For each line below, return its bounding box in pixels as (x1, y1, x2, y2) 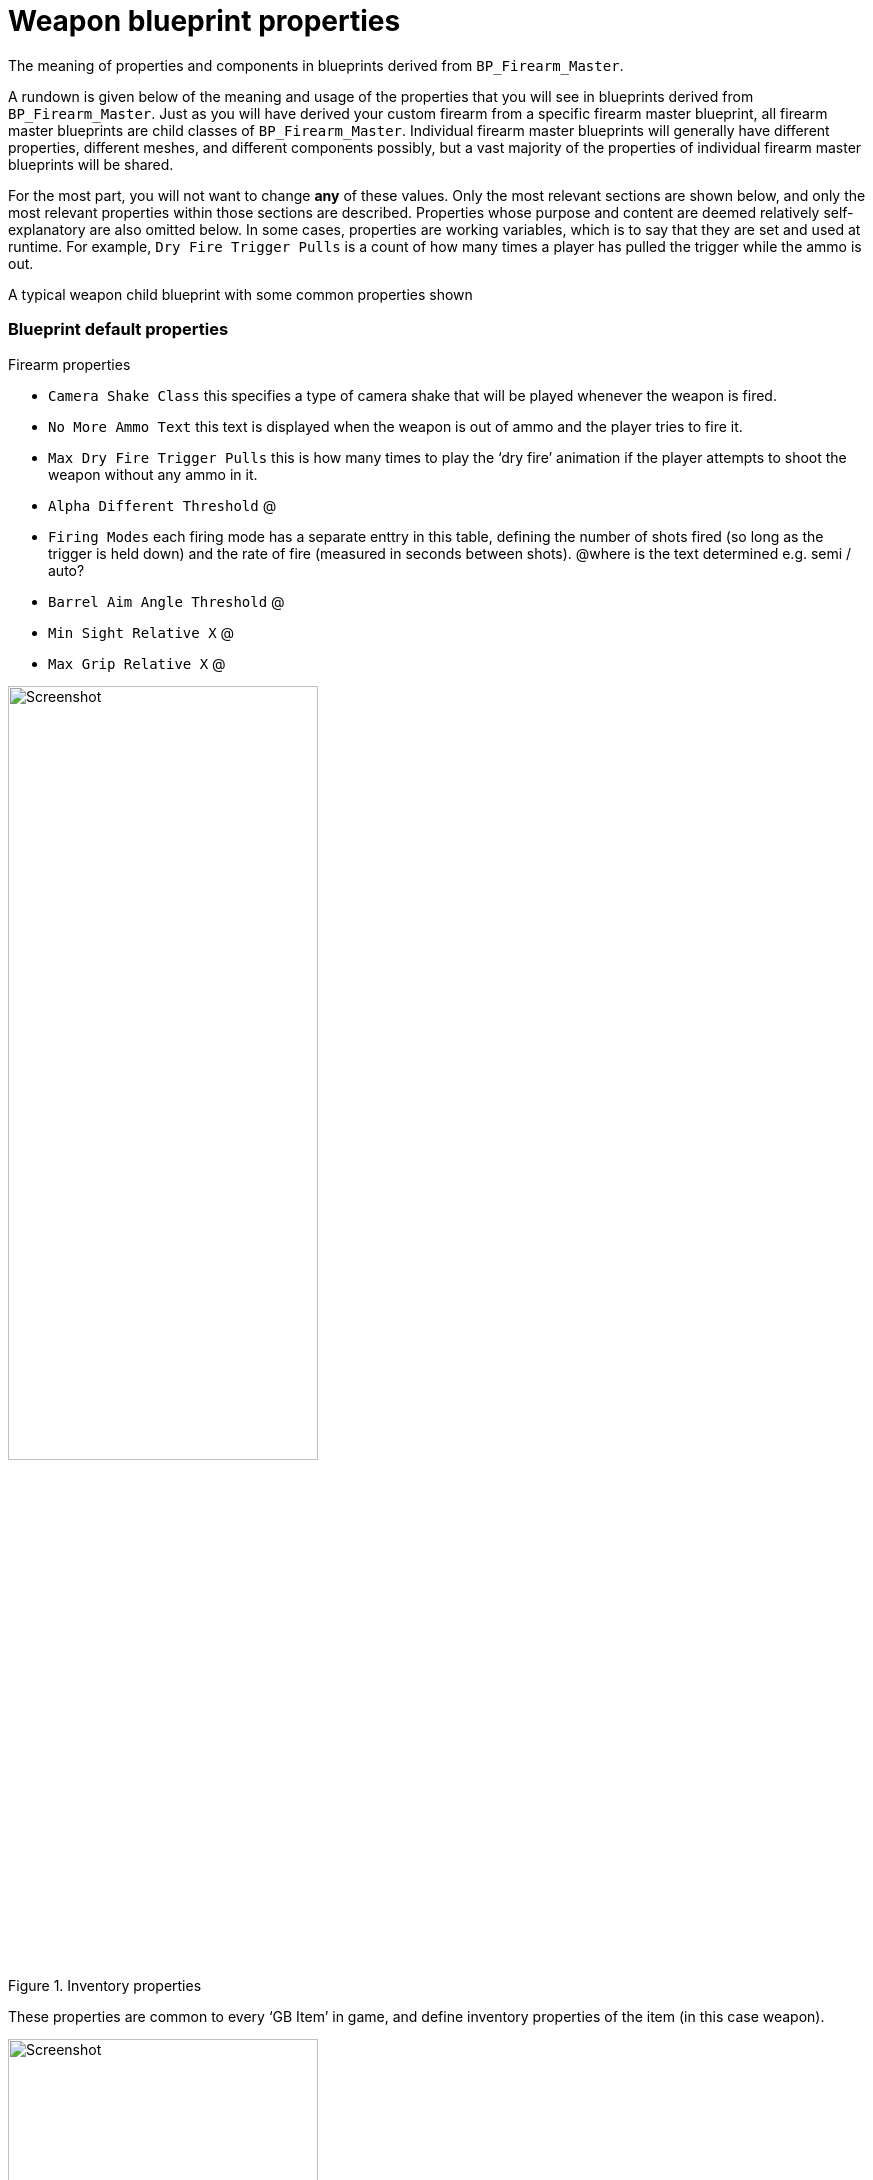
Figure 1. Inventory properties (8, 1976, 202, 1994)
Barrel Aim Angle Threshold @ (48, 592, 285, 610)
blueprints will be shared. (8, 155, 174, 173)
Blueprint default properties (8, 319, 229, 340)
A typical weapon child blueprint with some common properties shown (8, 285, 473, 303)
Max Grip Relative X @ (48, 654, 226, 672)
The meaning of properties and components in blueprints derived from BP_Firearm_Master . (8, 56, 624, 74)
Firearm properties (8, 355, 131, 373)
